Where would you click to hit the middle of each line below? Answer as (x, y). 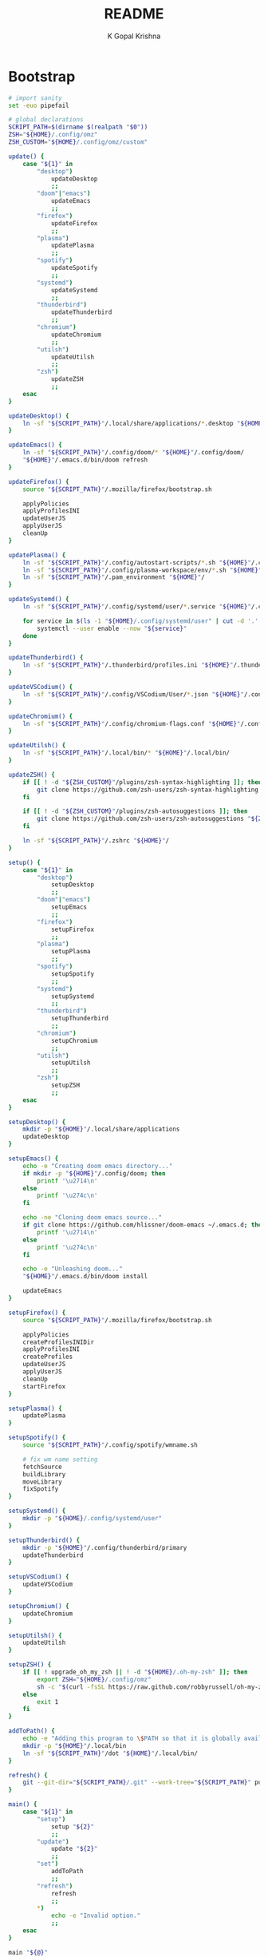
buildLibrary (44, 1474)
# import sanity (35, 98)
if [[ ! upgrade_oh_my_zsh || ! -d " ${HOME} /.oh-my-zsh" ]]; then (135, 1672)
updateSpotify (74, 268)
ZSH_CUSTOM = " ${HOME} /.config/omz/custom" (78, 142)
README (134, 14)
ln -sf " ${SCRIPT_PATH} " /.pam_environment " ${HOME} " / (114, 577)
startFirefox (44, 1386)
